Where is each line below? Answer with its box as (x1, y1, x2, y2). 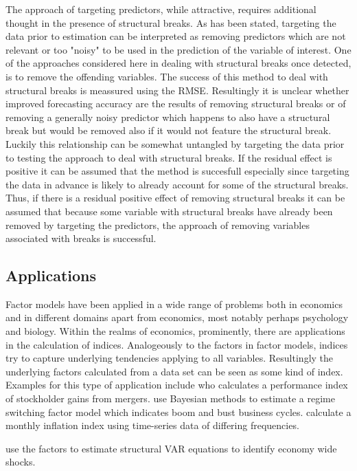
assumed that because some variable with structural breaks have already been (5, 204, 333, 218)
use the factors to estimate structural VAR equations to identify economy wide (5, 441, 337, 455)
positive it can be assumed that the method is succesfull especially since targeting (5, 164, 349, 178)
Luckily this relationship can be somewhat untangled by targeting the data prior (5, 136, 345, 151)
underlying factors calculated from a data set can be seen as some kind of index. (5, 364, 343, 378)
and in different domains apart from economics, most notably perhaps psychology (5, 310, 349, 325)
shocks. (5, 454, 36, 469)
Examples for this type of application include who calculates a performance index (5, 377, 348, 392)
